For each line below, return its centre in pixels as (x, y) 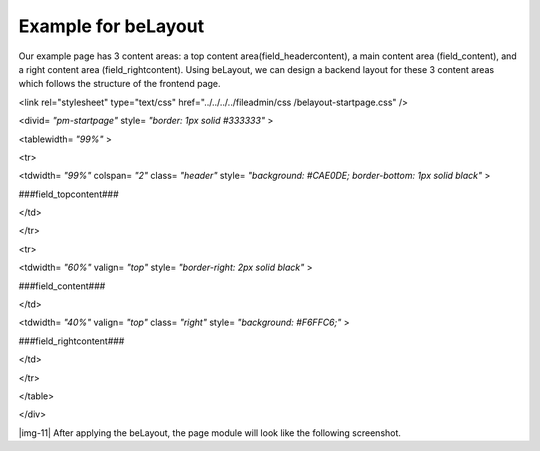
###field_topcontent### (68, 194)
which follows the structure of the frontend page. (119, 84)
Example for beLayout (111, 26)
